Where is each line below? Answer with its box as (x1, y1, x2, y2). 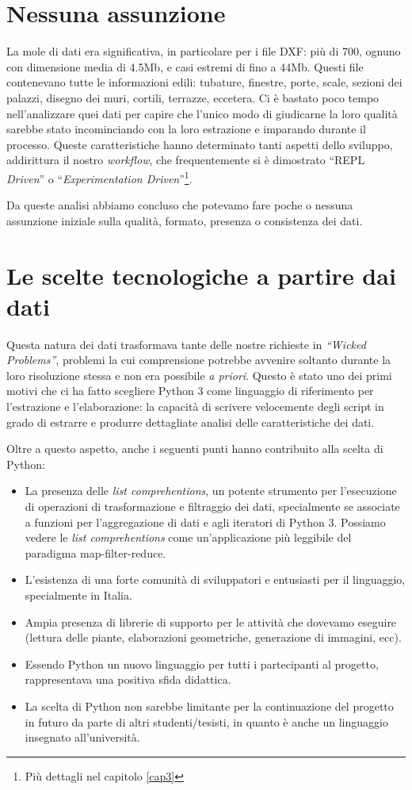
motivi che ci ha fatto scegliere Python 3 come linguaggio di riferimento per (6, 382, 374, 399)
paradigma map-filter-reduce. (25, 544, 166, 561)
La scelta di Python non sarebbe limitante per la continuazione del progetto (25, 697, 394, 714)
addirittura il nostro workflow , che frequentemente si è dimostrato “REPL (6, 151, 365, 168)
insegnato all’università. (25, 729, 140, 746)
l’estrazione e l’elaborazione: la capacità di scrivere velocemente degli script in (6, 398, 384, 414)
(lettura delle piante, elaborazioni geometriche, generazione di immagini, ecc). (25, 629, 402, 646)
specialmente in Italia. (25, 586, 132, 603)
